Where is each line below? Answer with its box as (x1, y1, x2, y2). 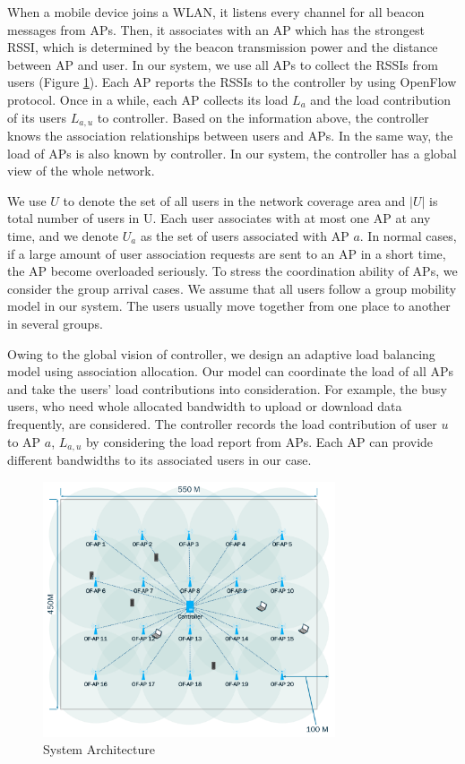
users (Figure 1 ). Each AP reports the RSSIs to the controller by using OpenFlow (7, 73, 457, 91)
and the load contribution (310, 90, 452, 108)
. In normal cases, (359, 226, 457, 245)
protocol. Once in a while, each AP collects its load (7, 90, 288, 108)
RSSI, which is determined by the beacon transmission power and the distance (7, 38, 438, 56)
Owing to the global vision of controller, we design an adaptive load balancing (7, 344, 435, 363)
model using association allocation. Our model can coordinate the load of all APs (7, 362, 453, 381)
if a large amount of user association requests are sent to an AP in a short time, (7, 244, 446, 262)
